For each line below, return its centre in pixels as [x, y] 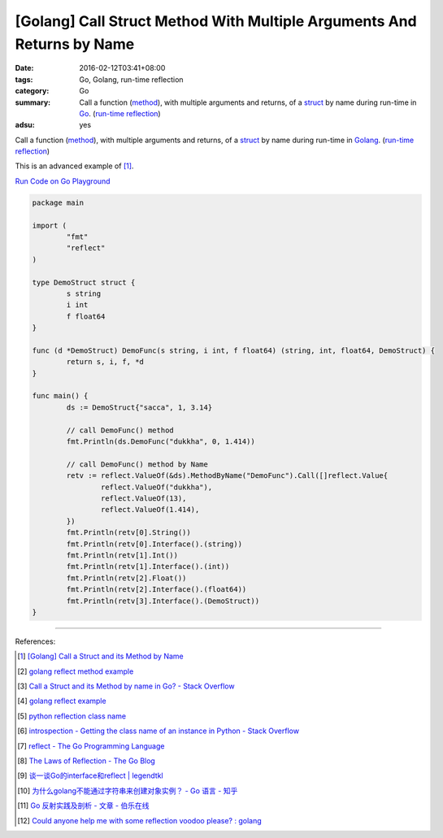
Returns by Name [75, 44]
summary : [33, 102]
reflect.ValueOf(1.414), [150, 510]
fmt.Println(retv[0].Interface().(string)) [154, 544]
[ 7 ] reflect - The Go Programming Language [91, 746]
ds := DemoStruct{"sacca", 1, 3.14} [139, 407]
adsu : [25, 125]
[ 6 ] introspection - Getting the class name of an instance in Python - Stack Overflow [159, 731]
